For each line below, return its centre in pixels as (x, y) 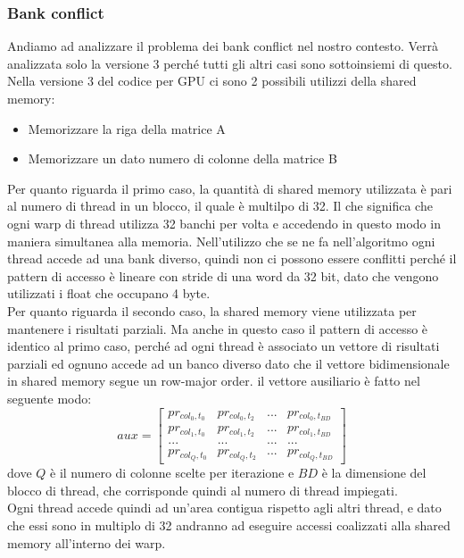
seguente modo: (50, 398)
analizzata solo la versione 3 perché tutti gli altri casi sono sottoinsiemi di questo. (230, 63)
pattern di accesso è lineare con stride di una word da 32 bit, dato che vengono (223, 275)
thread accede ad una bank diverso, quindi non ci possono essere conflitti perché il (232, 258)
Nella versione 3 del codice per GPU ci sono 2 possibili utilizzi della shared (212, 81)
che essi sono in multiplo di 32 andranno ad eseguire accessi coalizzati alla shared (229, 525)
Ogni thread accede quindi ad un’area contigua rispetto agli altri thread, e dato (224, 508)
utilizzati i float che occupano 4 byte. (109, 293)
